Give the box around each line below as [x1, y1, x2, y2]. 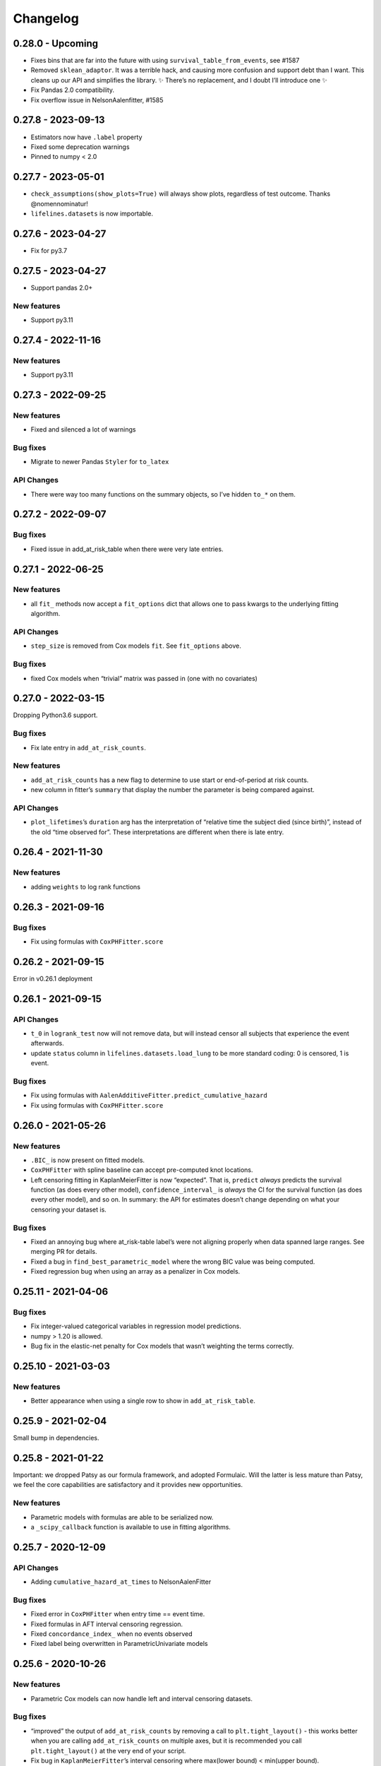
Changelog [13, 11, 79, 26]
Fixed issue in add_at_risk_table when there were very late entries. [30, 545, 224, 553]
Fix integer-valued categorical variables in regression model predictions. [30, 1322, 241, 1331]
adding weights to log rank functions [30, 882, 141, 891]
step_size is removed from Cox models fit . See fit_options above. [30, 641, 241, 650]
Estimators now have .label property [30, 133, 143, 141]
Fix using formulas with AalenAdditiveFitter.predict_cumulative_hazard [30, 1091, 267, 1100]
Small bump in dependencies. [13, 1434, 99, 1442]
